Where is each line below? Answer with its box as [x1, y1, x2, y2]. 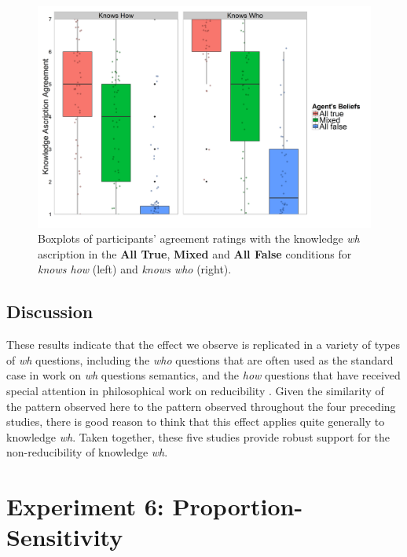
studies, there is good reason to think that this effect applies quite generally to [6, 413, 385, 430]
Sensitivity [6, 521, 123, 553]
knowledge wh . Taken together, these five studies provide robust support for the [6, 428, 390, 445]
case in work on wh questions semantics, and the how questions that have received [6, 367, 401, 383]
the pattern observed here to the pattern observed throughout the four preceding [6, 398, 396, 414]
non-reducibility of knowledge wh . [6, 444, 168, 460]
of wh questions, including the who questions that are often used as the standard [6, 351, 394, 368]
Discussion [6, 299, 93, 324]
